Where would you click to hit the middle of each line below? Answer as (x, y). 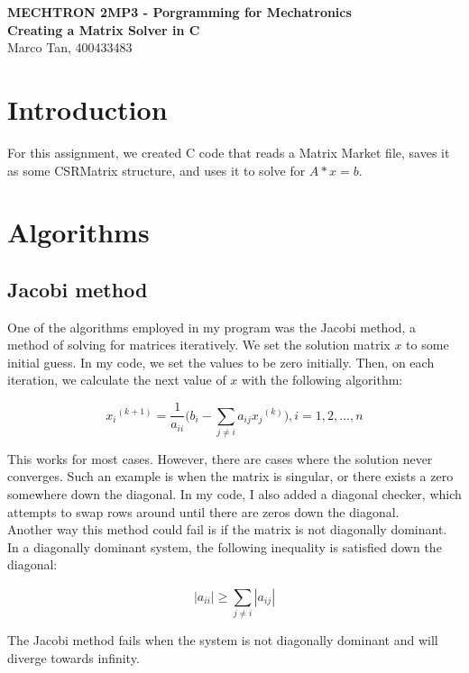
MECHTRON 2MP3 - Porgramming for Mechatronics (179, 12)
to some (428, 345)
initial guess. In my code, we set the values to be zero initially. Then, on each (221, 362)
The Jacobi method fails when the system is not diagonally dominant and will (223, 640)
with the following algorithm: (322, 380)
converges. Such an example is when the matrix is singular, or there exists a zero (230, 476)
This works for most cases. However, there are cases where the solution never (220, 458)
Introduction (87, 109)
